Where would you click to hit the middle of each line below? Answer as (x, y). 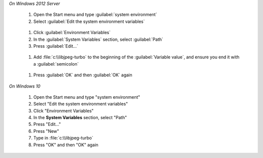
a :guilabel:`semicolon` (56, 64)
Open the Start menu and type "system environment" (87, 97)
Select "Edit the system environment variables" (81, 104)
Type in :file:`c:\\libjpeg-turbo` (63, 138)
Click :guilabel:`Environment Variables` (72, 33)
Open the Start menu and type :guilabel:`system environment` (95, 15)
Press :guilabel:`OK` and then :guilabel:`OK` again (83, 75)
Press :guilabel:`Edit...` (56, 46)
